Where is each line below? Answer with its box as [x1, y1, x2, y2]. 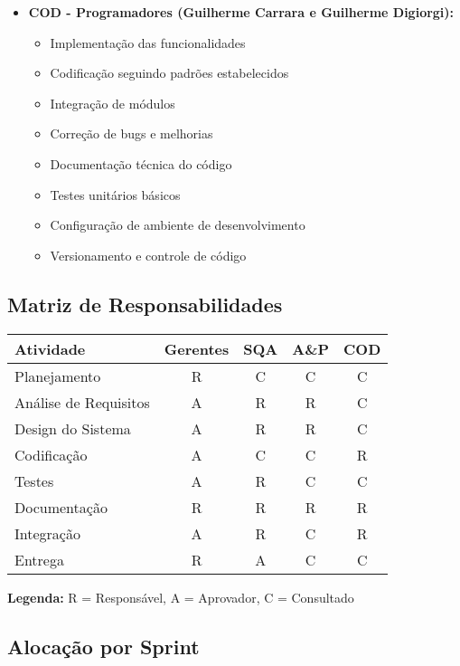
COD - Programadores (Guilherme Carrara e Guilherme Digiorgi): [28, 3, 455, 21]
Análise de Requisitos [14, 391, 150, 413]
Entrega [14, 548, 64, 570]
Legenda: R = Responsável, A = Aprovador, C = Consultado [7, 587, 354, 606]
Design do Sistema [14, 417, 131, 439]
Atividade [14, 338, 86, 359]
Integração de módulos [50, 93, 175, 112]
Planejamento [14, 365, 101, 386]
